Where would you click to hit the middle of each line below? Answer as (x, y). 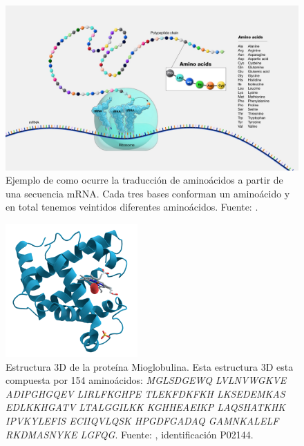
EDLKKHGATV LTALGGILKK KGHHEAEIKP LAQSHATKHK (146, 407)
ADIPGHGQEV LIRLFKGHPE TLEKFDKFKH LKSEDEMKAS (145, 393)
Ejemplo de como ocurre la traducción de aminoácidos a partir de (144, 180)
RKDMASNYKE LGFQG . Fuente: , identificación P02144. (130, 434)
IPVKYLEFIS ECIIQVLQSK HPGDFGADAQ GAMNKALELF (142, 420)
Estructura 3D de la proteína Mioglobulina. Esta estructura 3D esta (150, 366)
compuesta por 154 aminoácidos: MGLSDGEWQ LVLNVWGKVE (146, 380)
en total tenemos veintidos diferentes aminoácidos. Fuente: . (132, 207)
